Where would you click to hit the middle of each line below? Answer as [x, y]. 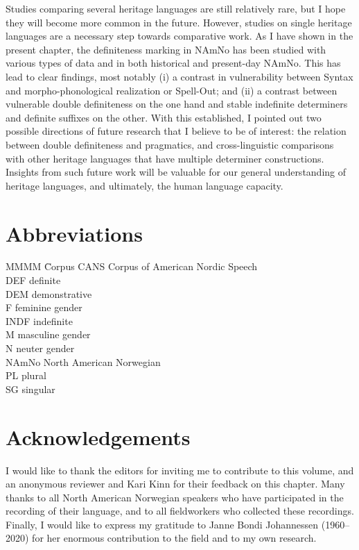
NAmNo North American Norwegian [83, 361]
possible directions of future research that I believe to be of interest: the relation [176, 131]
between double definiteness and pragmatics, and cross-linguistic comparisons [170, 144]
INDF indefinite [39, 320]
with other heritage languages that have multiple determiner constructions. [165, 158]
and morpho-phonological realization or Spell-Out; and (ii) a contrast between [172, 90]
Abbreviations [74, 233]
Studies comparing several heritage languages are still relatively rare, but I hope [176, 8]
